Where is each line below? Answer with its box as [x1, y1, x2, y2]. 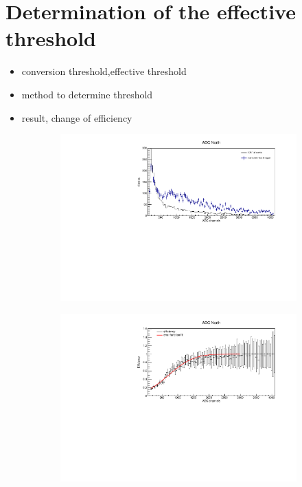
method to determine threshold [21, 87, 153, 101]
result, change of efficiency [21, 110, 132, 125]
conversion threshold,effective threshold [21, 64, 187, 78]
